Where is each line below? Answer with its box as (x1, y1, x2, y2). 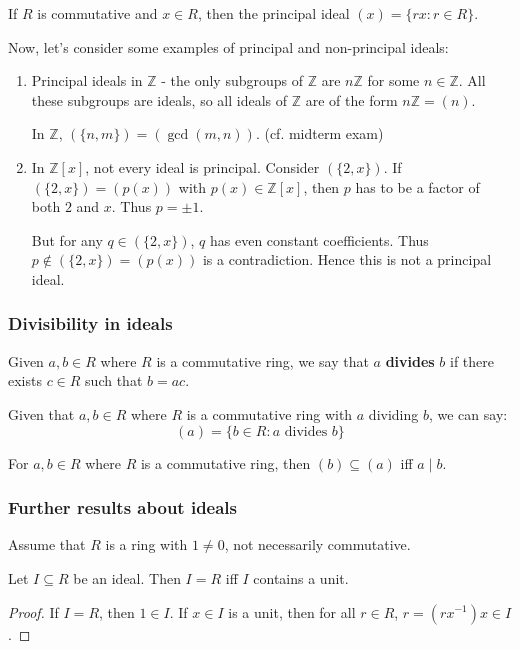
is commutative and (37, 3, 158, 23)
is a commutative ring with (186, 403, 353, 424)
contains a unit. (253, 567, 349, 588)
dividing (368, 403, 419, 424)
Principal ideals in (31, 70, 143, 91)
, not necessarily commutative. (224, 534, 411, 555)
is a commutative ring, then (140, 452, 311, 473)
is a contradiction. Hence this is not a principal (202, 249, 492, 270)
